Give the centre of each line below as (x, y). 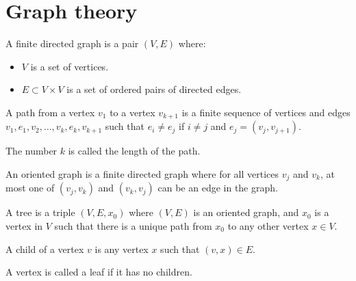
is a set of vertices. (69, 66)
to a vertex (132, 112)
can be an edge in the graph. (218, 188)
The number (31, 151)
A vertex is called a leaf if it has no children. (99, 272)
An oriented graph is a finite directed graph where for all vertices (142, 173)
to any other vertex (268, 226)
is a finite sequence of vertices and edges (266, 112)
